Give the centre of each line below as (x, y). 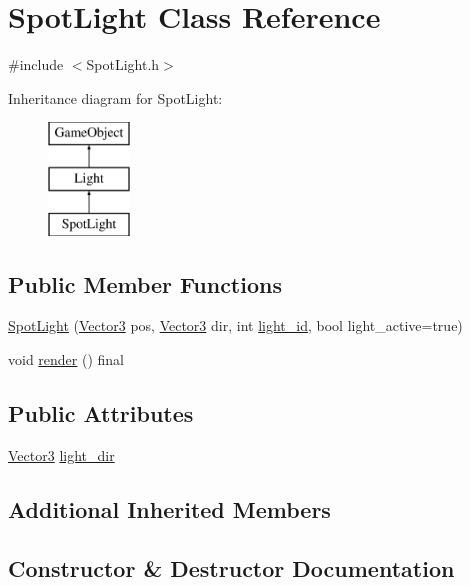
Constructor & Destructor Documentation (231, 567)
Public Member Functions (145, 283)
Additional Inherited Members (169, 508)
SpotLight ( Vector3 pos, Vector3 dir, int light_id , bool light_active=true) (235, 325)
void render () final (66, 359)
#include (36, 64)
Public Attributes (101, 413)
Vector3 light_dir (61, 454)
